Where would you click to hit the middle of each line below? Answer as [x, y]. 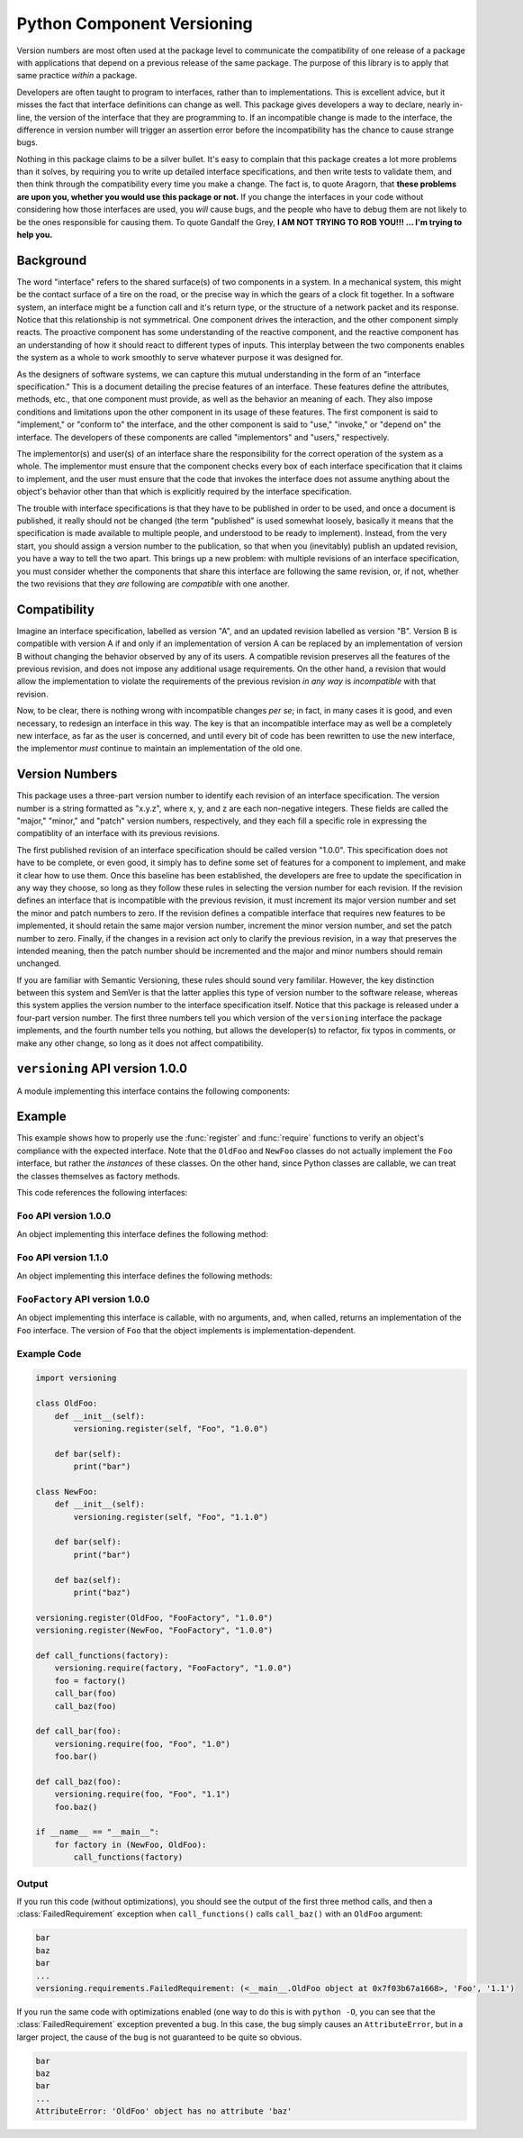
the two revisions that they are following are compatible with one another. [153, 583]
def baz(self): [88, 1580]
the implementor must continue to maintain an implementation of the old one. [160, 749]
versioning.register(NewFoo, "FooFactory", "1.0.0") [154, 1630]
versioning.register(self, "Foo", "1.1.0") [171, 1517]
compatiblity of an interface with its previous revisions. [118, 833]
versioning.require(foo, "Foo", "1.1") [143, 1794]
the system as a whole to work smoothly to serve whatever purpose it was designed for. [180, 358]
